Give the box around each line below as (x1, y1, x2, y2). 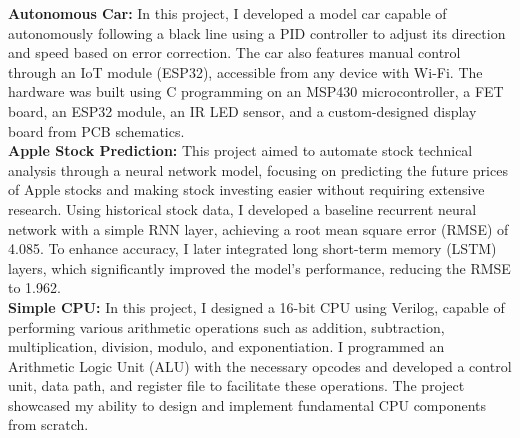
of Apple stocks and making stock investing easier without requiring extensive (8, 179, 485, 200)
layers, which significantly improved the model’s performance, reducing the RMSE (8, 257, 511, 278)
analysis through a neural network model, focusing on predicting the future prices (8, 159, 508, 180)
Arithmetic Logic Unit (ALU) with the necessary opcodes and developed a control (8, 355, 512, 376)
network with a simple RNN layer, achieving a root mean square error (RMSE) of (8, 218, 509, 239)
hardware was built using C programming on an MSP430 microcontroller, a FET (8, 81, 504, 102)
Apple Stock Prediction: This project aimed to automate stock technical (8, 140, 473, 161)
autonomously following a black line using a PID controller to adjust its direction (8, 22, 506, 43)
